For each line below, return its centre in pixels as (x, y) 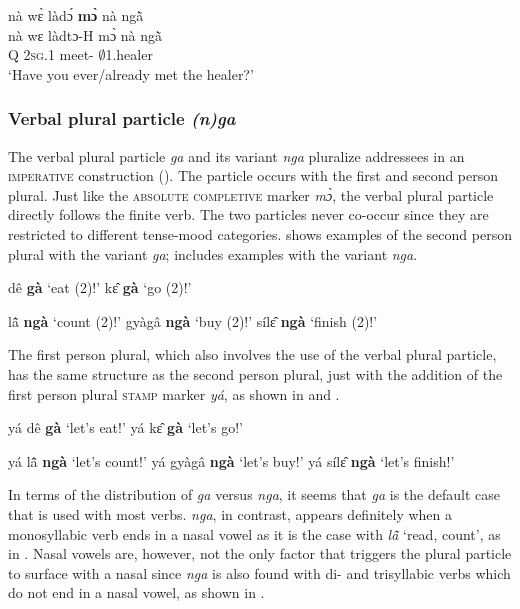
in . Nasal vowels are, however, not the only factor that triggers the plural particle (260, 553)
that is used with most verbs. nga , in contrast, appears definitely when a (230, 513)
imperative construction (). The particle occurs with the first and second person (253, 175)
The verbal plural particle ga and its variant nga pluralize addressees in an (236, 155)
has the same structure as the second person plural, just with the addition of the (255, 373)
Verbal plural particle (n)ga (122, 118)
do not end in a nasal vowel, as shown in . (136, 592)
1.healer (129, 54)
